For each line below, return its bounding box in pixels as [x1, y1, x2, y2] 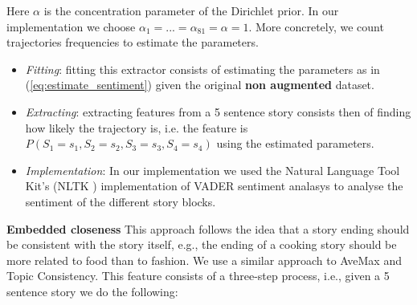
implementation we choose [6, 18, 136, 35]
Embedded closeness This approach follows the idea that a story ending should [6, 220, 410, 237]
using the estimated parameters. [216, 135, 374, 152]
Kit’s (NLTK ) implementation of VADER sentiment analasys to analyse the [25, 177, 403, 194]
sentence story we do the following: [6, 283, 178, 299]
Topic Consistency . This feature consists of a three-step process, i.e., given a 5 [6, 267, 390, 284]
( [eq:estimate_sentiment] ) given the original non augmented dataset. [25, 76, 374, 93]
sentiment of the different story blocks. [25, 193, 216, 209]
